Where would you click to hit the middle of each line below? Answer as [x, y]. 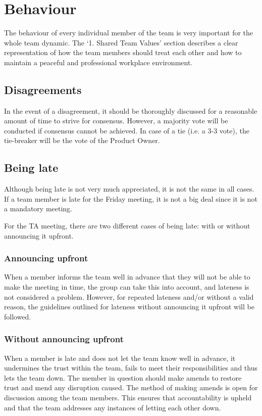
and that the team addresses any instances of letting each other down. [113, 407]
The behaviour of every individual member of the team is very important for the [129, 33]
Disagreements [43, 89]
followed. [18, 316]
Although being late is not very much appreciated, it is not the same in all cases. [129, 189]
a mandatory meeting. [38, 209]
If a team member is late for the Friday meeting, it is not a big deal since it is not [131, 198]
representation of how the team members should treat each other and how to [123, 52]
